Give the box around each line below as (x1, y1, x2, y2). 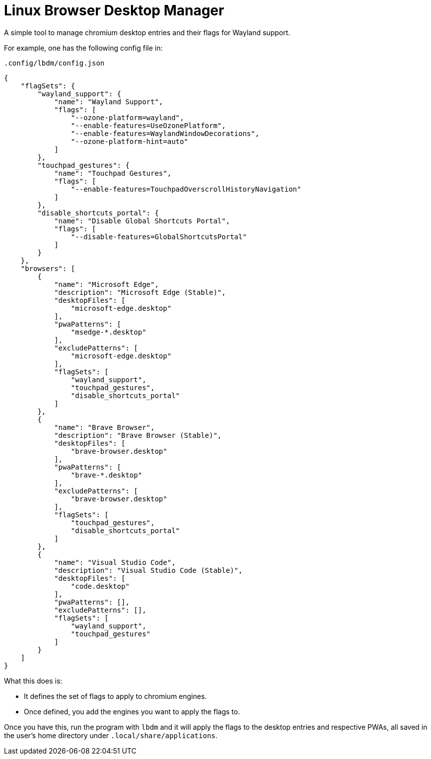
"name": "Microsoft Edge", (54, 280, 159, 288)
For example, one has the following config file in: (4, 43, 163, 52)
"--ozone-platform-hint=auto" (71, 137, 188, 145)
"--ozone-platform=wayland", (71, 113, 184, 122)
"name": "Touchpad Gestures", (54, 169, 172, 177)
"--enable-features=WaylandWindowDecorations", (71, 129, 260, 138)
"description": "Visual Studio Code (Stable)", (54, 566, 243, 574)
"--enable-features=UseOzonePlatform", (71, 121, 226, 130)
